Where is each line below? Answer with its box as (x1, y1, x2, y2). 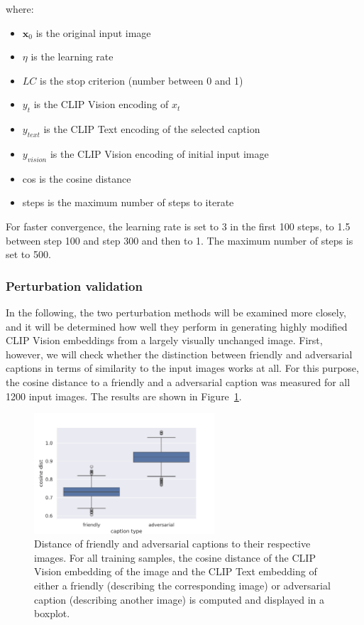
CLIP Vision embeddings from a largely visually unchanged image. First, (6, 333, 323, 348)
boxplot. (34, 606, 70, 621)
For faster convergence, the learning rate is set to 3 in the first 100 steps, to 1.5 (6, 218, 351, 233)
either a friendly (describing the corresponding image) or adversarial (34, 577, 331, 592)
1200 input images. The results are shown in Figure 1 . (6, 388, 242, 403)
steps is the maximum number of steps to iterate (22, 195, 234, 210)
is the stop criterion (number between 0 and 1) (40, 73, 243, 87)
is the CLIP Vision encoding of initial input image (50, 146, 269, 161)
